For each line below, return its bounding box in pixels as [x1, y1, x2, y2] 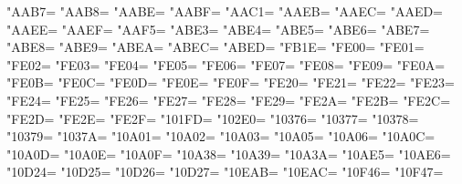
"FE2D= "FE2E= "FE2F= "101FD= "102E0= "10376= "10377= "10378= [6, 108, 419, 128]
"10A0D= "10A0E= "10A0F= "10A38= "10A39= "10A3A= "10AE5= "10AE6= [6, 144, 451, 163]
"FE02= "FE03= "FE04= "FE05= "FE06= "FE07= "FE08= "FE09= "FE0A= [6, 55, 446, 74]
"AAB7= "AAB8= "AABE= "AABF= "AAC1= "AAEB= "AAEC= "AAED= [6, 2, 444, 20]
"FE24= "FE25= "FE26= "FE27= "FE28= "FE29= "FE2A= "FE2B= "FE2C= [6, 90, 451, 109]
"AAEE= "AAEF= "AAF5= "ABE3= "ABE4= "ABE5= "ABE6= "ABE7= [6, 19, 430, 38]
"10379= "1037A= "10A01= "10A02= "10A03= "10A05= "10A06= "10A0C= [6, 127, 436, 146]
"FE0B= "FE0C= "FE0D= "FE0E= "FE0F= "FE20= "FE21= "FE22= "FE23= [6, 73, 455, 92]
